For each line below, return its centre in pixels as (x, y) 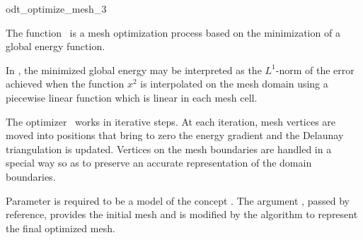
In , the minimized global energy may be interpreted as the (134, 70)
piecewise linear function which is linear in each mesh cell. (132, 97)
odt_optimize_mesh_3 (56, 8)
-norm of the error (315, 70)
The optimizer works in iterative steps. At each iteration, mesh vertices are (171, 121)
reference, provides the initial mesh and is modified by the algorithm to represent (182, 214)
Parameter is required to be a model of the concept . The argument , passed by (178, 200)
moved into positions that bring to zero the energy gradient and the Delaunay (175, 135)
